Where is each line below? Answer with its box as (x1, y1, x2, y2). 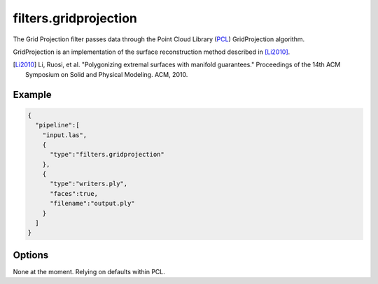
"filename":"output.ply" (50, 199, 136, 208)
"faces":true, (50, 190, 98, 197)
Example (13, 88, 52, 101)
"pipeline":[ (35, 121, 80, 129)
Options (13, 249, 49, 261)
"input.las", (42, 131, 87, 139)
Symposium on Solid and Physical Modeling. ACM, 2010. (25, 70, 188, 78)
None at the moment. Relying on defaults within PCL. (13, 267, 166, 276)
